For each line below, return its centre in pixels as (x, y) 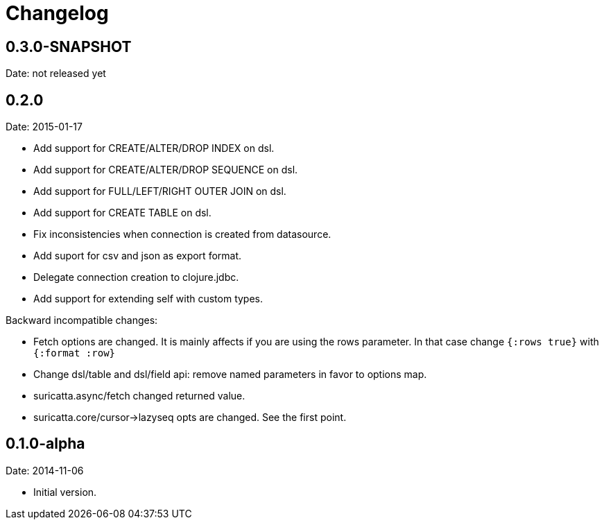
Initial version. (65, 492)
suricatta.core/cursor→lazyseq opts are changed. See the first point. (190, 418)
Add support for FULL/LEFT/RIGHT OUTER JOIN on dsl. (160, 191)
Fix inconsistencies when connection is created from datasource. (182, 234)
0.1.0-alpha (45, 444)
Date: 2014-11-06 (45, 470)
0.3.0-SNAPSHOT (69, 46)
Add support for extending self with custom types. (148, 299)
